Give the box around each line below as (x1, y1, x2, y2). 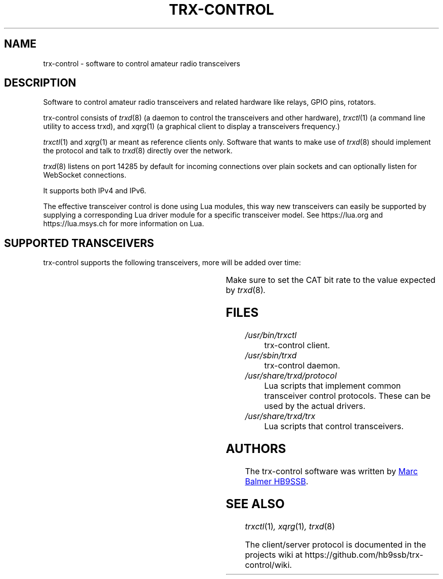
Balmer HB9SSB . (245, 476, 308, 486)
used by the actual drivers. (264, 401, 366, 411)
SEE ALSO (226, 496, 285, 511)
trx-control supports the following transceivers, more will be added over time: (43, 258, 301, 267)
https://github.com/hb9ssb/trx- (304, 549, 423, 560)
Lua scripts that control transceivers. (264, 421, 404, 432)
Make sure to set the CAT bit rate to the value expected (226, 275, 436, 285)
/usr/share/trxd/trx (245, 411, 316, 422)
